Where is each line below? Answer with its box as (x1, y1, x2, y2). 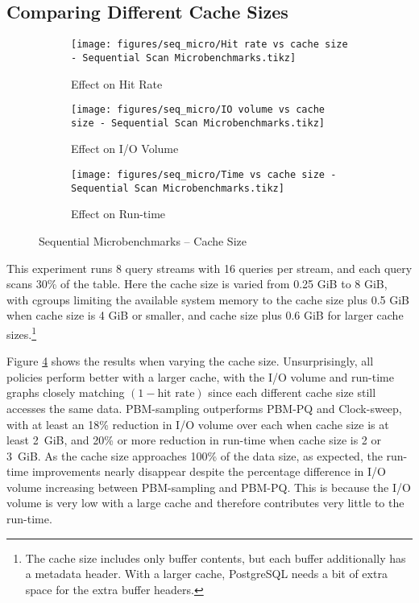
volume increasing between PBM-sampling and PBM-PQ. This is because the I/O (6, 478, 411, 495)
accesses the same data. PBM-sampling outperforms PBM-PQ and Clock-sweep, (6, 399, 402, 416)
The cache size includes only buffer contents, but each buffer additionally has (25, 549, 406, 566)
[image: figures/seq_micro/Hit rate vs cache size (71, 39, 348, 51)
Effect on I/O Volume (71, 140, 179, 157)
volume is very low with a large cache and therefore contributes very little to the (6, 494, 404, 511)
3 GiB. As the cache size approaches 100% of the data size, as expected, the (6, 447, 383, 464)
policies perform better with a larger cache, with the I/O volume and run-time (6, 368, 394, 385)
